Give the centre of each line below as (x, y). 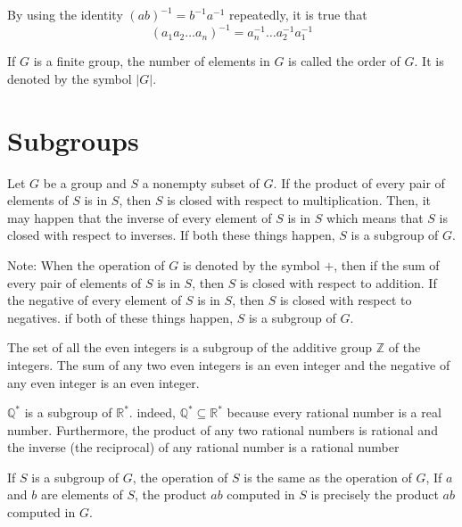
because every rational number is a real (334, 412)
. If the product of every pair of (359, 182)
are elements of (82, 494)
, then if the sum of (387, 264)
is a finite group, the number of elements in (152, 61)
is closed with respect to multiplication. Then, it (299, 200)
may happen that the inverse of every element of (140, 217)
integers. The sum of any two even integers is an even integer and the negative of (229, 364)
